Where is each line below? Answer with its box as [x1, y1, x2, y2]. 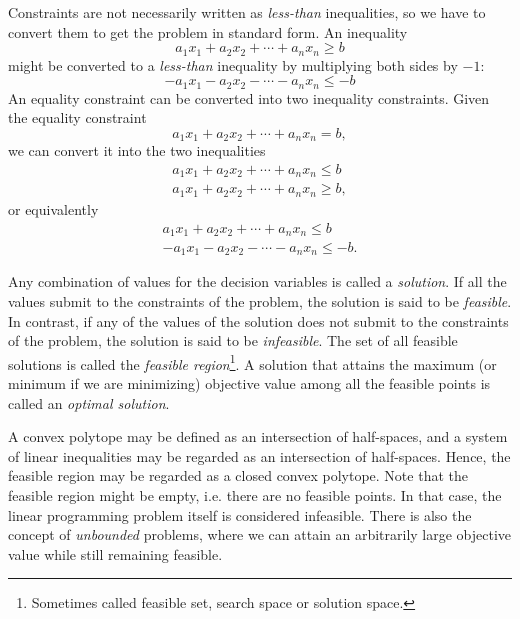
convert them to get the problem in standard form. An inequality [8, 21, 408, 42]
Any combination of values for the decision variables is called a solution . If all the [8, 271, 507, 292]
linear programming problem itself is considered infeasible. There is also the [8, 504, 472, 525]
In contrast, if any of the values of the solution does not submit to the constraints [8, 310, 509, 331]
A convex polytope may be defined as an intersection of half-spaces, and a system [8, 426, 508, 447]
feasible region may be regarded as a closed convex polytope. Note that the [8, 465, 468, 486]
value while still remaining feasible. [8, 543, 223, 564]
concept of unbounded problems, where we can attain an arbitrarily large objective [8, 524, 512, 545]
